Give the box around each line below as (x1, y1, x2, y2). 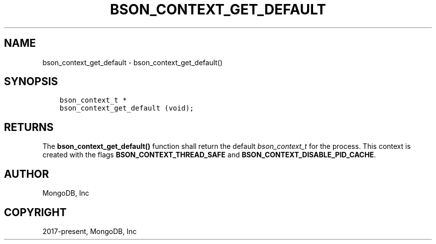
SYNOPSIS (4, 75, 58, 88)
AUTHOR (4, 167, 49, 180)
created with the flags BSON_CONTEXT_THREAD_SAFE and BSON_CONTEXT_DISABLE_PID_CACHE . (42, 150, 376, 159)
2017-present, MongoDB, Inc (42, 227, 137, 236)
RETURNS (4, 121, 54, 133)
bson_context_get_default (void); (59, 104, 194, 113)
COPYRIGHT (4, 206, 67, 219)
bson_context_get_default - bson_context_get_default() (42, 58, 223, 67)
